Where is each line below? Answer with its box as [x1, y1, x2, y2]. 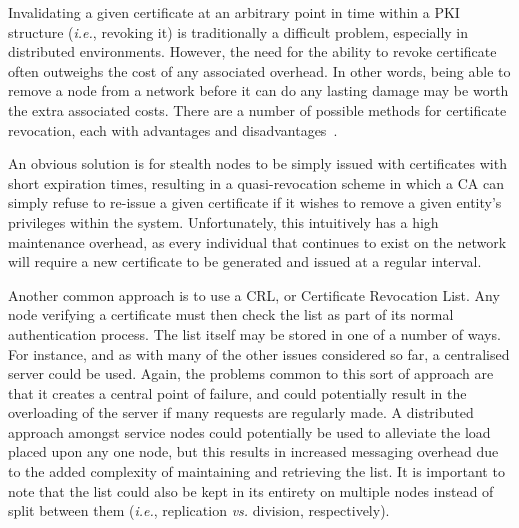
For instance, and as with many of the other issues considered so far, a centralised [8, 343, 510, 364]
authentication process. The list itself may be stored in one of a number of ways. [8, 323, 501, 344]
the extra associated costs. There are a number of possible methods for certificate [8, 99, 507, 120]
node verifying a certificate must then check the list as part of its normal [8, 304, 454, 325]
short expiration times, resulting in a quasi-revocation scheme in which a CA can [8, 172, 504, 193]
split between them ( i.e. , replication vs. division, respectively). [8, 500, 390, 521]
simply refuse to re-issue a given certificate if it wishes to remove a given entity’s [8, 192, 502, 213]
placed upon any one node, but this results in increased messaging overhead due [8, 441, 499, 462]
